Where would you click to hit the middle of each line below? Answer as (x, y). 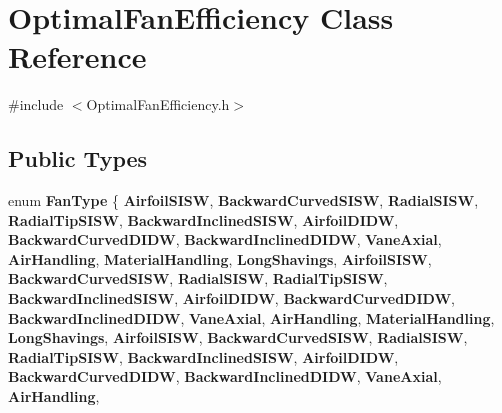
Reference (77, 56)
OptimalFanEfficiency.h (158, 104)
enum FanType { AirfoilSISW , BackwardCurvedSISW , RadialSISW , (243, 200)
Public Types (78, 158)
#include (36, 104)
